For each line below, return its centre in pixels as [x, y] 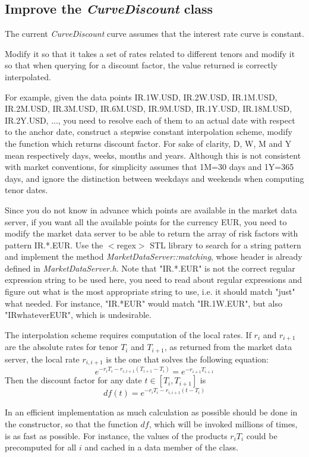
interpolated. [28, 76]
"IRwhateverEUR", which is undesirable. [78, 315]
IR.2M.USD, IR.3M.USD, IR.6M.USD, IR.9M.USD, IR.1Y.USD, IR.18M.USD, [149, 108]
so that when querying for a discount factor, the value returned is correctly [141, 65]
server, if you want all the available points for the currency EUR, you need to [146, 221]
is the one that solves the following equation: [187, 359]
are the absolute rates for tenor [62, 347]
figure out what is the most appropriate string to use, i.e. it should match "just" [150, 291]
